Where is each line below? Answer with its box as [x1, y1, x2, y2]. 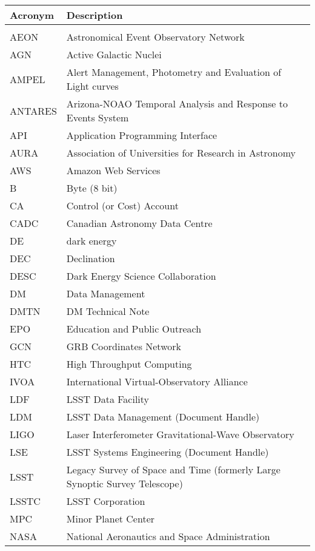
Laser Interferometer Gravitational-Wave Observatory [66, 427, 294, 441]
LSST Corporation [66, 494, 145, 508]
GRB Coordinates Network [66, 339, 181, 353]
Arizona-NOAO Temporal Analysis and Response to [66, 96, 288, 110]
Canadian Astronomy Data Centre [66, 216, 213, 230]
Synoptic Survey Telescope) [66, 476, 183, 490]
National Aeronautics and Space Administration [66, 529, 270, 543]
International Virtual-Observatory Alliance [66, 374, 248, 388]
